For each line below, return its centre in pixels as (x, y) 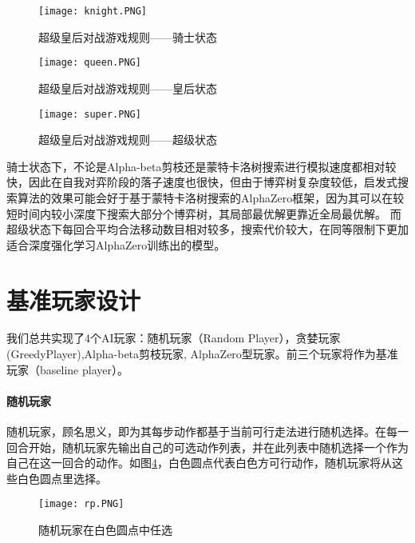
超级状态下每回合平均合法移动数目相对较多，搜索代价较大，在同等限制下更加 (207, 229)
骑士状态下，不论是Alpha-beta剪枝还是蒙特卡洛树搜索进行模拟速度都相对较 (202, 166)
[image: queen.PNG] (90, 63)
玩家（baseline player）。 (67, 369)
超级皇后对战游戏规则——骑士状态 (128, 36)
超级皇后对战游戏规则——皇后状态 (128, 88)
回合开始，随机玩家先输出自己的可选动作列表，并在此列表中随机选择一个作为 (207, 447)
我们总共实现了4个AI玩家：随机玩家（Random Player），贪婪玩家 (174, 338)
